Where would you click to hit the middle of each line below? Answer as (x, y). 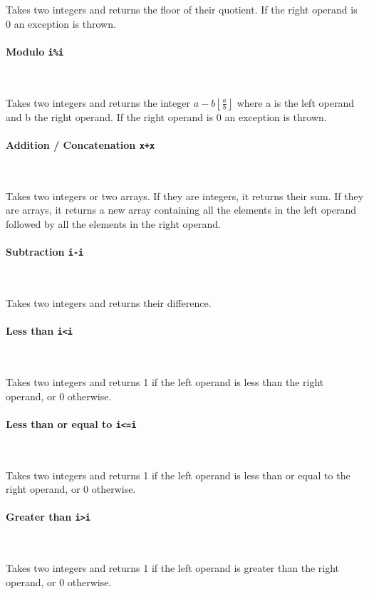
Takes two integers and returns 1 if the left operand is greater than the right (173, 568)
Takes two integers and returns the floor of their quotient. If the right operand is (182, 9)
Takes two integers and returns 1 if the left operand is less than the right (165, 381)
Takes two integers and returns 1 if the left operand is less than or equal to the (178, 475)
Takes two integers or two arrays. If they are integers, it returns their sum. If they (185, 196)
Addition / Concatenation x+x (80, 144)
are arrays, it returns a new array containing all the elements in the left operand (181, 210)
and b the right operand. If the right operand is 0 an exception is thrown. (166, 116)
